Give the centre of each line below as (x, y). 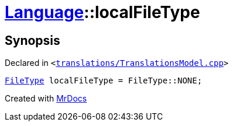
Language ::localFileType (102, 12)
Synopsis (32, 40)
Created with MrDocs (46, 99)
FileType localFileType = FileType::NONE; (104, 81)
